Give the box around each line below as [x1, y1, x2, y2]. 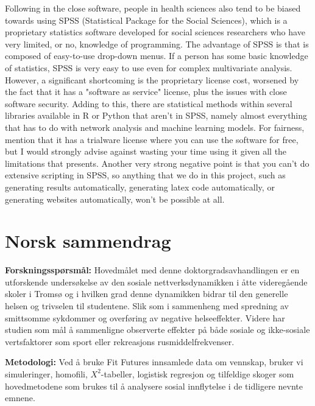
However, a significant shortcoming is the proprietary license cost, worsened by [5, 73, 299, 86]
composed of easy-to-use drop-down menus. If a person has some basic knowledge [5, 49, 308, 62]
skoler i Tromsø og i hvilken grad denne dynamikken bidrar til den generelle [5, 287, 288, 300]
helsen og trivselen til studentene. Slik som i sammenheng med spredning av [5, 299, 289, 312]
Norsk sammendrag [5, 228, 171, 253]
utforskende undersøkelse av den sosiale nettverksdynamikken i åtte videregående [5, 275, 308, 288]
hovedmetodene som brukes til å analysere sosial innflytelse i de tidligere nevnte [5, 379, 303, 392]
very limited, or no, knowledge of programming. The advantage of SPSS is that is [5, 37, 309, 50]
